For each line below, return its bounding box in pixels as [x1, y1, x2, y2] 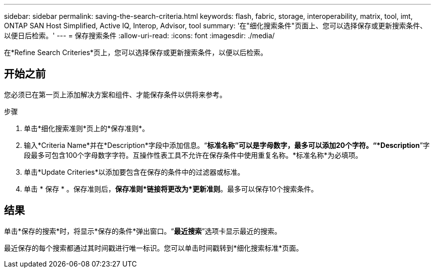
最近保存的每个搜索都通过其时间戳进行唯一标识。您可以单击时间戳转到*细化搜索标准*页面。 [4, 243, 303, 252]
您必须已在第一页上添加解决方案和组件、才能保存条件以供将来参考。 [4, 90, 226, 99]
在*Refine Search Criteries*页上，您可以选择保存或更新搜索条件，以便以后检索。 [4, 48, 268, 57]
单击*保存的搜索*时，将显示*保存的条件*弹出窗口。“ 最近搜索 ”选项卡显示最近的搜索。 [4, 226, 282, 235]
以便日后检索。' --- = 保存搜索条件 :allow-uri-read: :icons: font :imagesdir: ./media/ [4, 31, 275, 40]
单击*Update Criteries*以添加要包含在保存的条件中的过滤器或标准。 [24, 167, 244, 176]
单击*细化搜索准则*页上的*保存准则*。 [24, 124, 149, 133]
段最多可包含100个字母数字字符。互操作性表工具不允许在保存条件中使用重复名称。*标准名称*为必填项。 [24, 150, 362, 159]
